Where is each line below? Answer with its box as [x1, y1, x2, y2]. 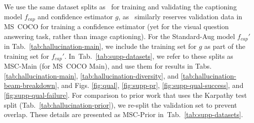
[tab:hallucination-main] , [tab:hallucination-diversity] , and [4, 70, 179, 81]
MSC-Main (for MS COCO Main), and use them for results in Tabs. [4, 61, 212, 71]
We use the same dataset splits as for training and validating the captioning [4, 1, 237, 11]
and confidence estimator [37, 11, 113, 21]
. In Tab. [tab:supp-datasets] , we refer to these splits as [64, 50, 233, 61]
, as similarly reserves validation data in [118, 11, 243, 21]
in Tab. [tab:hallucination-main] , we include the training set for [4, 41, 197, 51]
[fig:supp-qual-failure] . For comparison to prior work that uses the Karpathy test [4, 89, 247, 100]
